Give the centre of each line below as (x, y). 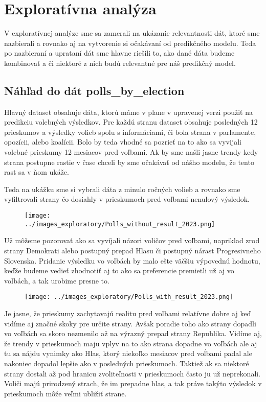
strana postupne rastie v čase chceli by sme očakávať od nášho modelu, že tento (129, 162)
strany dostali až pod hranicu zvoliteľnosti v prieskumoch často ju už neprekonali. (132, 373)
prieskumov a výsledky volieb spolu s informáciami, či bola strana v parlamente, (130, 132)
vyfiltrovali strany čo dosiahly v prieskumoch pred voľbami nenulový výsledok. (127, 199)
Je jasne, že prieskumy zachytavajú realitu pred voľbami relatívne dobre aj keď (128, 313)
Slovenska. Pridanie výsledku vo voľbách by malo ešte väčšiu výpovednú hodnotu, (132, 260)
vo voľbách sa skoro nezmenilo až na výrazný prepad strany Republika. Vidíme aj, (133, 333)
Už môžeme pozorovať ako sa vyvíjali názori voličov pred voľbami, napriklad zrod (132, 240)
